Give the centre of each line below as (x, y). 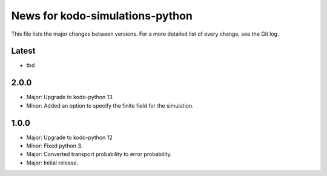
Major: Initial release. (52, 163)
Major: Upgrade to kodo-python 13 (70, 97)
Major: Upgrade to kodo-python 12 (69, 137)
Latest (23, 51)
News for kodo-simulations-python (102, 16)
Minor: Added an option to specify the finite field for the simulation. (110, 105)
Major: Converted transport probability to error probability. (99, 154)
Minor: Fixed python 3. (54, 146)
